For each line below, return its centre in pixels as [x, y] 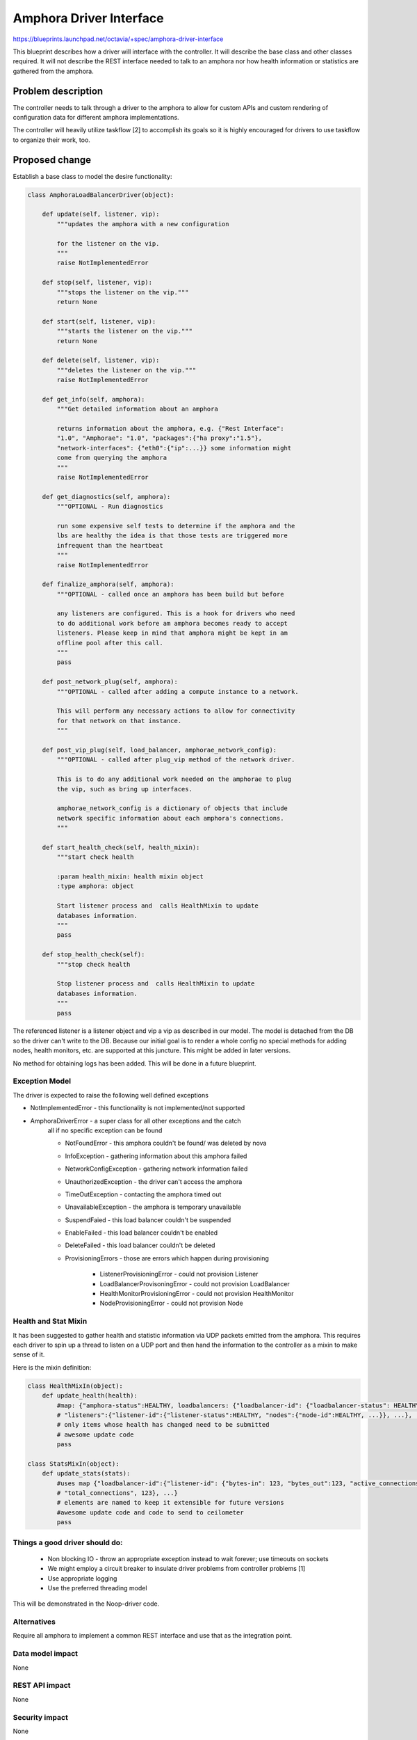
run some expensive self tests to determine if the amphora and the [176, 526]
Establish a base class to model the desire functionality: [92, 176]
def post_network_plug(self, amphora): [110, 682]
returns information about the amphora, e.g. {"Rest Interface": [170, 429]
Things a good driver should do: [68, 1542]
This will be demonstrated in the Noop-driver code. [86, 1604]
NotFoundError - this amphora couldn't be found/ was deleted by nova [166, 1143]
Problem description [58, 91]
